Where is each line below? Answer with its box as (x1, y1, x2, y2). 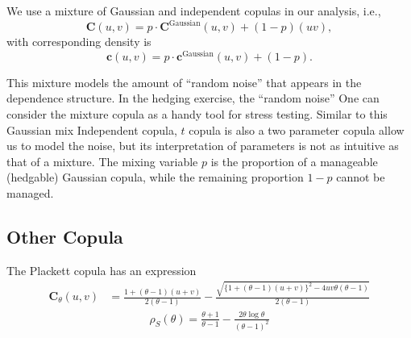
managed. (6, 184, 54, 201)
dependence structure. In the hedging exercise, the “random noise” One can (6, 90, 380, 106)
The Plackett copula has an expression (6, 261, 197, 278)
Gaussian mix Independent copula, (6, 121, 177, 138)
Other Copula (6, 223, 123, 248)
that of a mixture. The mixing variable (6, 152, 198, 169)
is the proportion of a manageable (210, 152, 378, 169)
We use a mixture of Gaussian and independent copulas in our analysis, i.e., (6, 2, 381, 19)
